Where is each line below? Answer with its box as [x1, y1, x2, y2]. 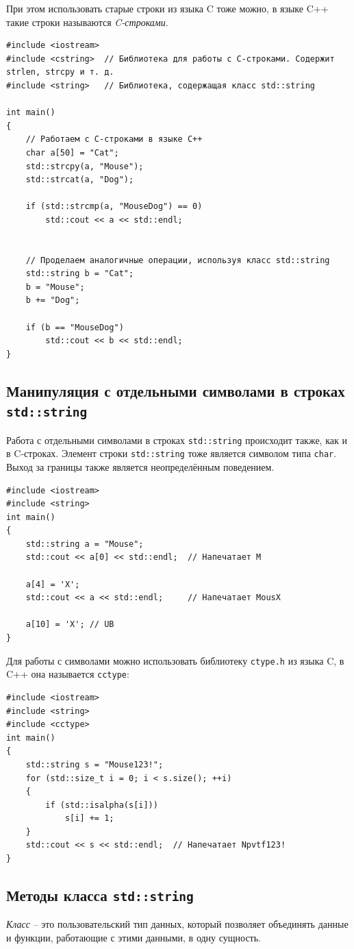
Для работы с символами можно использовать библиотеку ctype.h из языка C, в [6, 653, 344, 667]
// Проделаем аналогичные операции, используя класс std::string [25, 255, 330, 265]
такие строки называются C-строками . [6, 14, 168, 29]
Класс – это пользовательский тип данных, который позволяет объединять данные [6, 917, 349, 931]
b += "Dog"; [25, 295, 80, 306]
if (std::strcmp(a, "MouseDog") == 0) [25, 201, 203, 212]
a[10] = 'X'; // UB [25, 619, 114, 630]
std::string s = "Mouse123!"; [25, 759, 164, 769]
